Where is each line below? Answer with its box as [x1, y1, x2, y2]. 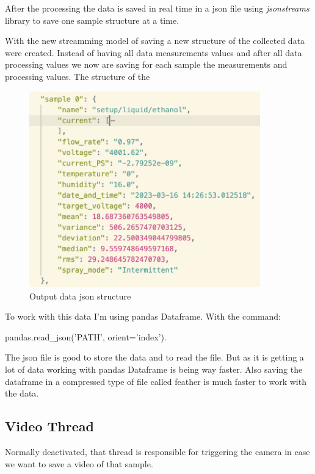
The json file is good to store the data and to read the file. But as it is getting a [5, 351, 304, 364]
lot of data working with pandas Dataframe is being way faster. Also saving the [5, 362, 303, 375]
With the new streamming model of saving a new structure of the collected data [5, 34, 305, 47]
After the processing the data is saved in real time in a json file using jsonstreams [5, 2, 310, 14]
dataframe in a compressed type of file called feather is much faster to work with [5, 375, 306, 387]
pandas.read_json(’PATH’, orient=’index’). [5, 330, 167, 343]
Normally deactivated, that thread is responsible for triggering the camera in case [5, 445, 310, 458]
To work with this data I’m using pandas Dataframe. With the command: [5, 310, 281, 323]
